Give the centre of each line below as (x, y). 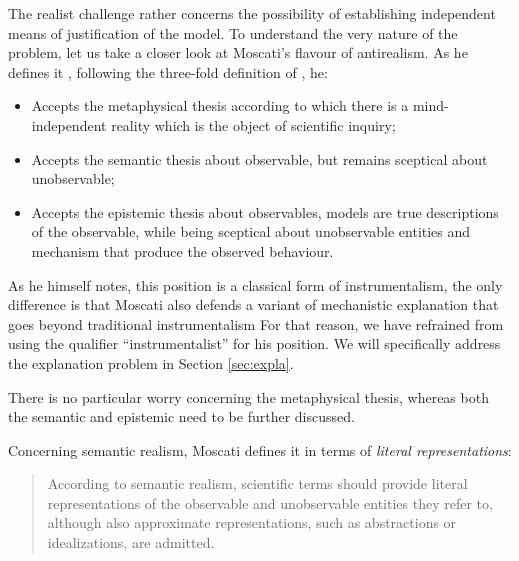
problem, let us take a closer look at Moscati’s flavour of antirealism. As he (238, 52)
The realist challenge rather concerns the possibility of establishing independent (252, 13)
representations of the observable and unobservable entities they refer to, (270, 502)
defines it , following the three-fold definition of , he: (168, 71)
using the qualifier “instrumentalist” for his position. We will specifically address (254, 343)
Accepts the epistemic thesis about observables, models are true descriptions (265, 211)
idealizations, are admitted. (131, 542)
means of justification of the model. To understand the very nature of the (233, 32)
